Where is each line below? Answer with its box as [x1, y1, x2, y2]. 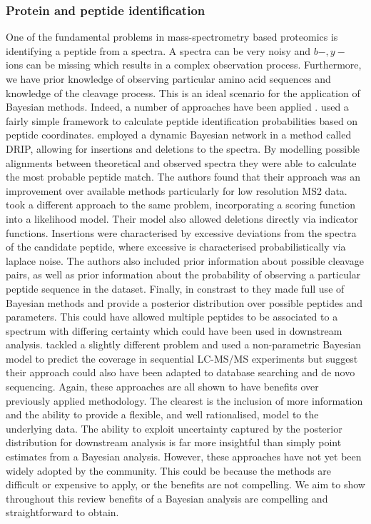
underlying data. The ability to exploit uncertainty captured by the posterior [6, 420, 342, 435]
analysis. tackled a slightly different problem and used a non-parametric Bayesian [6, 337, 362, 352]
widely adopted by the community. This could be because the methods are [6, 463, 332, 478]
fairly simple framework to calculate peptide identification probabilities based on [6, 113, 358, 128]
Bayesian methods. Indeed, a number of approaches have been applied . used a [6, 99, 349, 114]
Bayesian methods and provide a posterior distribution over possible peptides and [6, 295, 362, 310]
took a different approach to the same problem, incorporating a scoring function [6, 197, 356, 212]
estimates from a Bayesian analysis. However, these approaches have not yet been [6, 449, 362, 464]
